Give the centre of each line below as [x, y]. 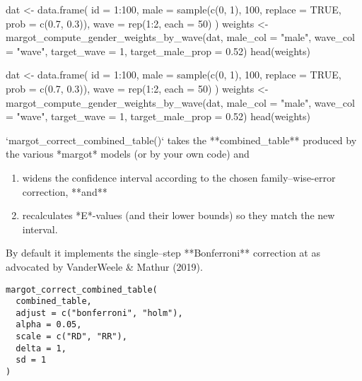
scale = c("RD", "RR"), [71, 337]
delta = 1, [41, 348]
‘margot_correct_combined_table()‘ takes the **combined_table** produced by [181, 140]
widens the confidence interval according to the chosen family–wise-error [179, 177]
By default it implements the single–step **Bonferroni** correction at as [163, 253]
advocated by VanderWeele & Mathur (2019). [104, 266]
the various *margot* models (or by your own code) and [128, 154]
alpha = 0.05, [49, 325]
